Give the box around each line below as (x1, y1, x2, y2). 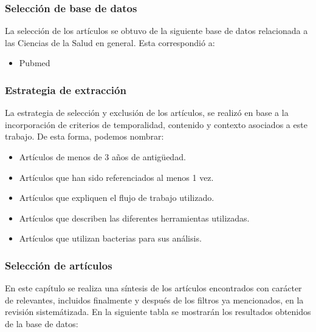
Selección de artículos (5, 257, 112, 273)
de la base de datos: (5, 317, 78, 330)
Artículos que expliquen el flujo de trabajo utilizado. (19, 191, 215, 204)
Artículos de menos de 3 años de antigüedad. (19, 151, 186, 163)
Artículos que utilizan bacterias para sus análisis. (19, 232, 202, 245)
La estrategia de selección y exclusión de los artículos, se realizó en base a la (5, 106, 289, 119)
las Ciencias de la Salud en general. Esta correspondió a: (5, 36, 215, 49)
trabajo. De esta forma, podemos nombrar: (5, 130, 164, 143)
